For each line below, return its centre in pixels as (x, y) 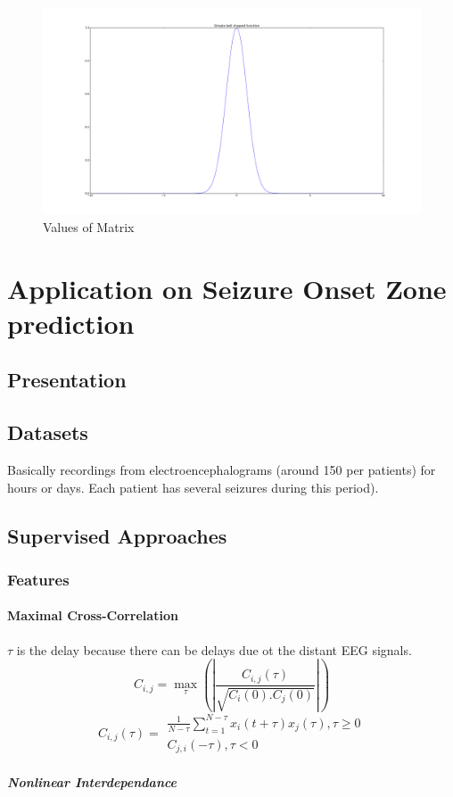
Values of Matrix (89, 226)
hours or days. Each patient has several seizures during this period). (193, 487)
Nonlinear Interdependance (92, 781)
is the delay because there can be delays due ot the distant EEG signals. (214, 649)
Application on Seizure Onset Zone (227, 288)
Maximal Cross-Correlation (93, 615)
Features (38, 579)
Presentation (67, 380)
